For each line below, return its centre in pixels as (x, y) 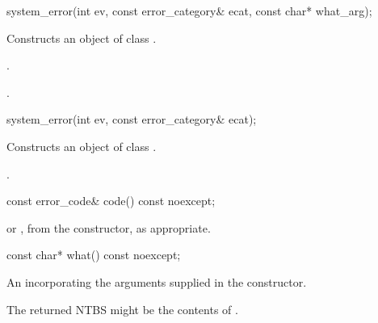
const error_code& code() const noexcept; (111, 201)
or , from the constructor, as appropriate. (109, 227)
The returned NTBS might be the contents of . (122, 309)
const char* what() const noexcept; (94, 255)
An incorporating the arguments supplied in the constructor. (157, 281)
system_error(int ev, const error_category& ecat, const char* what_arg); (189, 10)
